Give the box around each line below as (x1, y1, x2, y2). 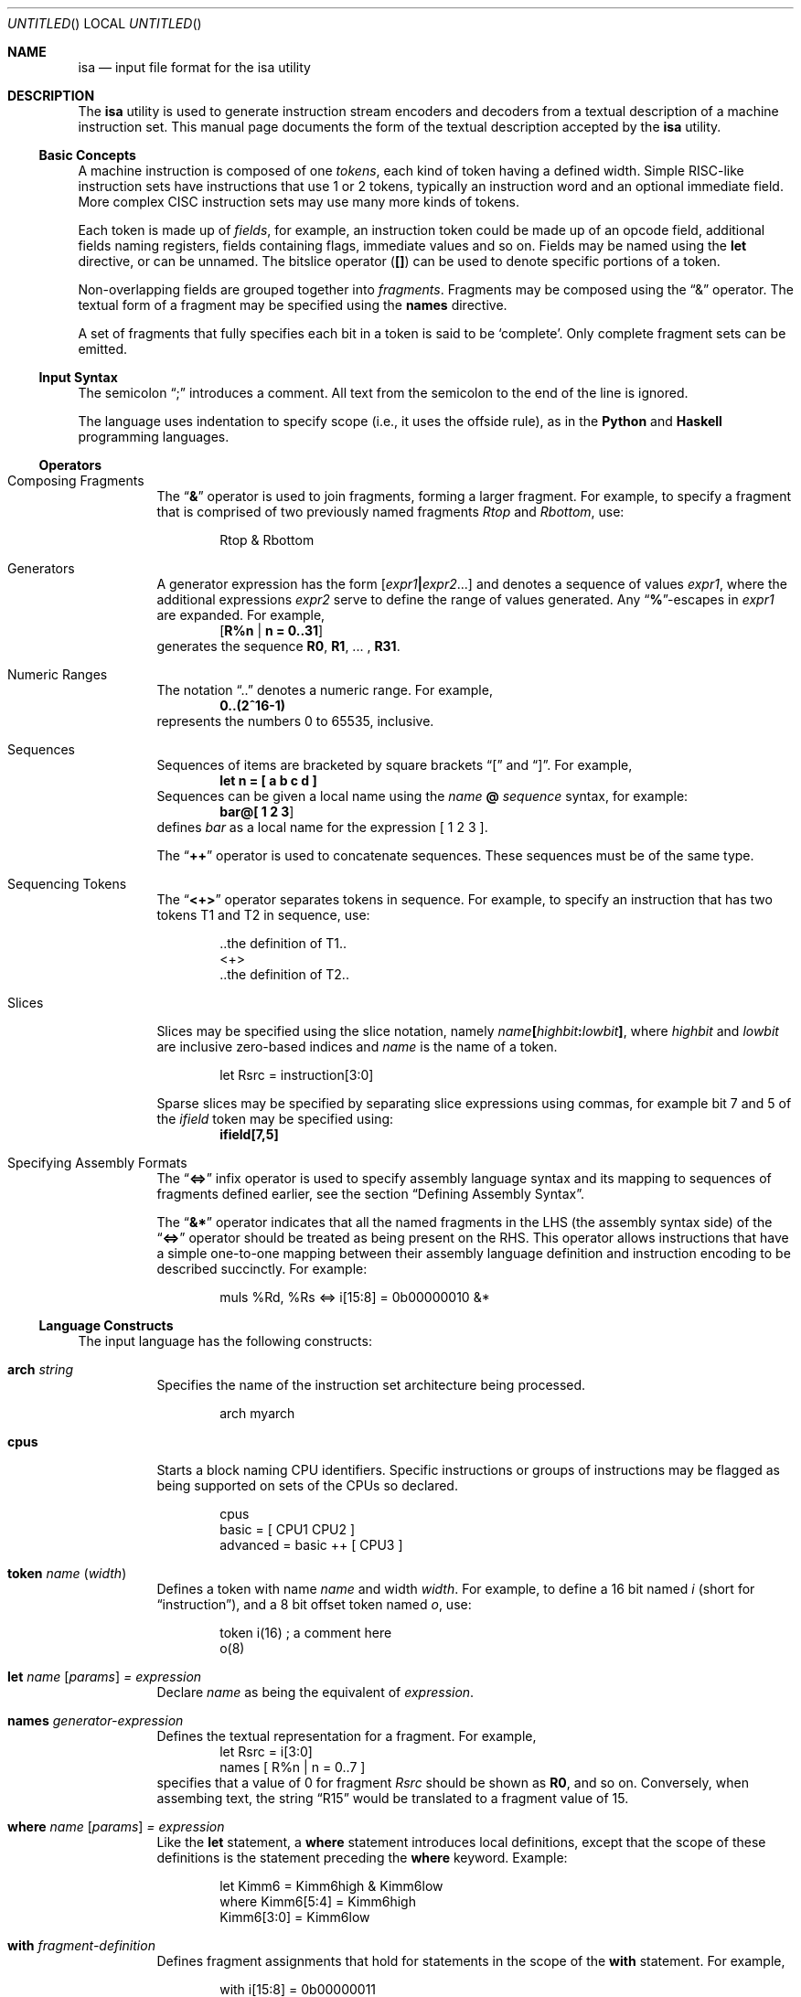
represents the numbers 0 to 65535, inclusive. (156, 713, 434, 729)
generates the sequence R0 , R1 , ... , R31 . (156, 638, 400, 654)
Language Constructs (38, 1318, 174, 1333)
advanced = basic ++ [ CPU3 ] (219, 1537, 403, 1553)
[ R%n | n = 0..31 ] (219, 623, 324, 638)
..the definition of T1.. (219, 935, 347, 951)
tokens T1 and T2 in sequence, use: (156, 907, 370, 923)
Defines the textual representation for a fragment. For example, (156, 1728, 537, 1744)
